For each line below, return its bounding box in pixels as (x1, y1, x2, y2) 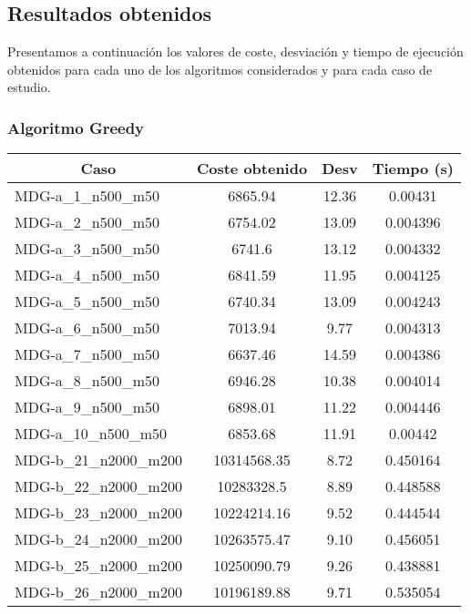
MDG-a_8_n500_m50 (15, 370, 160, 392)
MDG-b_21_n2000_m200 (15, 449, 182, 471)
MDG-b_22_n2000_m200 (15, 476, 182, 497)
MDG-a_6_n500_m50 (15, 317, 160, 339)
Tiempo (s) (372, 158, 454, 179)
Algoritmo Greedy (7, 116, 145, 138)
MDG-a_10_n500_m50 (15, 423, 168, 445)
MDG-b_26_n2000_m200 (15, 581, 182, 603)
